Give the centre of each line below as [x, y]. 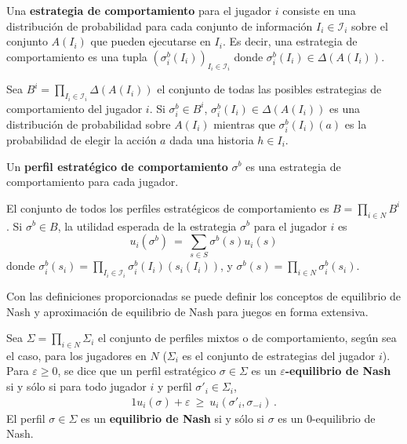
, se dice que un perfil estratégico [137, 371]
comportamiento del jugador [74, 108]
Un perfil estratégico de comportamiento [117, 166]
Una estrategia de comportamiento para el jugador [139, 10]
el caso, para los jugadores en [76, 355]
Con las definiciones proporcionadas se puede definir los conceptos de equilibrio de [204, 295]
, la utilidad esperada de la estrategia [147, 226]
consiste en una [319, 10]
